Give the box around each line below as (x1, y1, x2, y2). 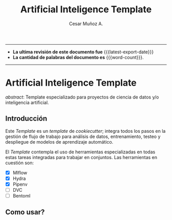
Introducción (5, 114, 48, 123)
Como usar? (5, 208, 45, 216)
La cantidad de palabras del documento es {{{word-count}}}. (12, 54, 144, 60)
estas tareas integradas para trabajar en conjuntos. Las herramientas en (5, 154, 158, 160)
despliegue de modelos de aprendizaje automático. (5, 138, 114, 145)
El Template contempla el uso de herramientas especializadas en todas (5, 149, 156, 155)
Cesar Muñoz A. (69, 21, 103, 27)
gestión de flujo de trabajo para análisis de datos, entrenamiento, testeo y (5, 133, 161, 139)
